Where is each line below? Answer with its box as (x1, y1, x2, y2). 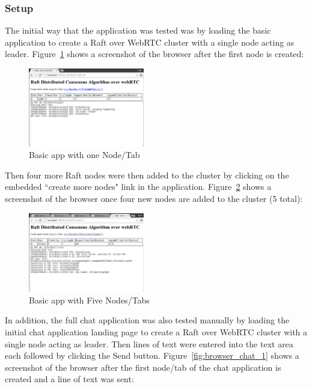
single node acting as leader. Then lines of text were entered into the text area (5, 337, 293, 350)
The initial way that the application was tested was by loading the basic (5, 24, 271, 37)
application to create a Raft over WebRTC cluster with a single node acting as (5, 35, 295, 48)
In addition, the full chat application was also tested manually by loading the (5, 314, 290, 326)
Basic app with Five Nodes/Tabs (29, 293, 150, 306)
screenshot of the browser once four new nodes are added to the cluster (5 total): (5, 192, 303, 204)
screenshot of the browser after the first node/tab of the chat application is (5, 361, 281, 373)
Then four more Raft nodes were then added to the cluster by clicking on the (5, 168, 289, 181)
